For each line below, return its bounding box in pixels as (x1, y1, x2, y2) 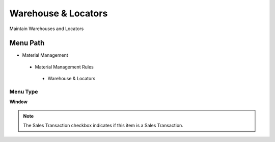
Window (9, 99, 28, 105)
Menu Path (9, 39, 45, 48)
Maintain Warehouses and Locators (9, 26, 84, 32)
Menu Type (9, 88, 38, 95)
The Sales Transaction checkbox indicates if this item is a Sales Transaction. (23, 123, 183, 129)
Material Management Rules (35, 64, 94, 70)
